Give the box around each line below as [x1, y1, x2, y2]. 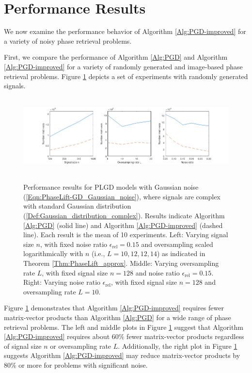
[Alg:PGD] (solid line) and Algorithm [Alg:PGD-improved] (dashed [23, 220, 223, 230]
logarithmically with [23, 248, 83, 259]
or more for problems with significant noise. [18, 359, 148, 370]
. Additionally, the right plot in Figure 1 [118, 341, 237, 351]
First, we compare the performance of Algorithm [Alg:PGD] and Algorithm [4, 52, 228, 62]
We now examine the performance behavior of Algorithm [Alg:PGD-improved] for [4, 26, 246, 36]
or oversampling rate [50, 341, 111, 351]
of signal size [4, 341, 42, 351]
